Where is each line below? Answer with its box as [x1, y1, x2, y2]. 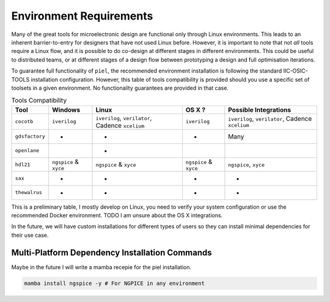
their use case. [11, 231, 49, 239]
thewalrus [15, 189, 43, 196]
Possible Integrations [228, 106, 291, 114]
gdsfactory [15, 133, 46, 140]
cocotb [15, 118, 34, 125]
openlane [15, 147, 40, 154]
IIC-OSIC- [283, 67, 308, 74]
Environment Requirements [11, 9, 153, 23]
